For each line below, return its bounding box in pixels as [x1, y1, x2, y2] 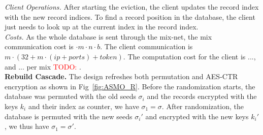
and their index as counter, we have [28, 100, 139, 111]
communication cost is [5, 41, 74, 52]
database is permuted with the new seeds [5, 111, 133, 121]
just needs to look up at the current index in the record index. [5, 21, 199, 32]
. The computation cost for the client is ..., [123, 51, 256, 61]
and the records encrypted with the [147, 91, 257, 102]
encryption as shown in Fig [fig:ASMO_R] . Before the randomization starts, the [5, 81, 255, 91]
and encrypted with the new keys [145, 111, 249, 121]
